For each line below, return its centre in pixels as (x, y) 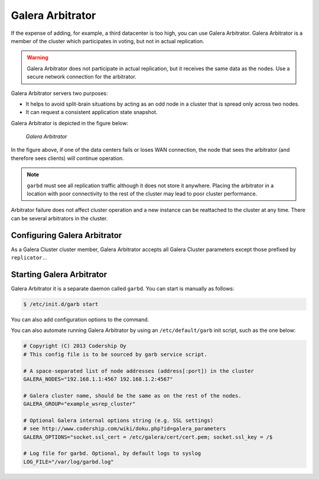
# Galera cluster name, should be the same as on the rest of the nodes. (132, 395)
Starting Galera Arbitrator (59, 274)
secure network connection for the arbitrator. (82, 77)
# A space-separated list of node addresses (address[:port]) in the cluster (139, 371)
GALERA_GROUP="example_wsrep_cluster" (79, 404)
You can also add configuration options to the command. (80, 320)
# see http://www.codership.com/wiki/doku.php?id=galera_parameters (125, 429)
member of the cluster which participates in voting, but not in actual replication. (108, 41)
